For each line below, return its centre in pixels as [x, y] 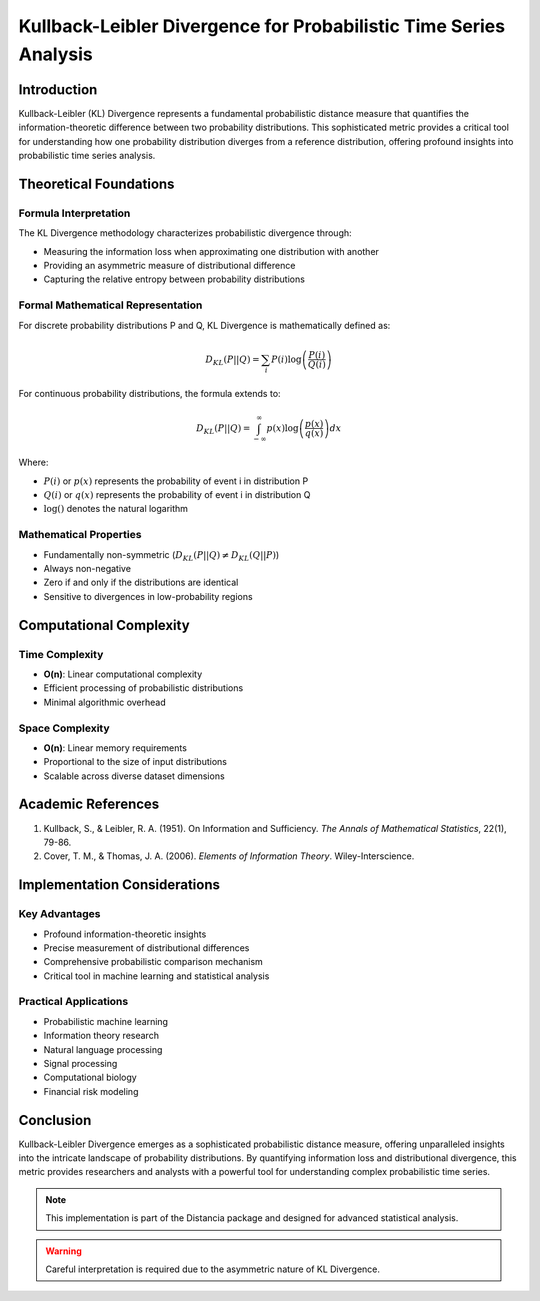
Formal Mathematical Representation [110, 305]
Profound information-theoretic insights [125, 934]
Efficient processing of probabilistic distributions [143, 688]
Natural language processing [103, 1049]
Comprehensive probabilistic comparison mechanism [153, 962]
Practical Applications [73, 1002]
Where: [33, 462]
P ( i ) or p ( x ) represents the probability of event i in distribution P [176, 481]
